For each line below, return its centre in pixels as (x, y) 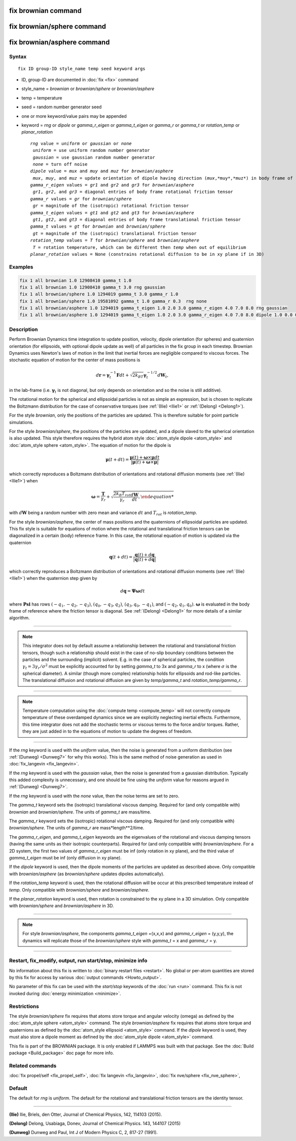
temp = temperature (42, 98)
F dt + (123, 375)
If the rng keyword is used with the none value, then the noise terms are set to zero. (94, 796)
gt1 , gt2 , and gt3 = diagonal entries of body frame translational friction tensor (137, 220)
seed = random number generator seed (62, 107)
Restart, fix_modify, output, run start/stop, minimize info (78, 961)
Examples (21, 267)
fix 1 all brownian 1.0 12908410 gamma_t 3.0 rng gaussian (92, 287)
